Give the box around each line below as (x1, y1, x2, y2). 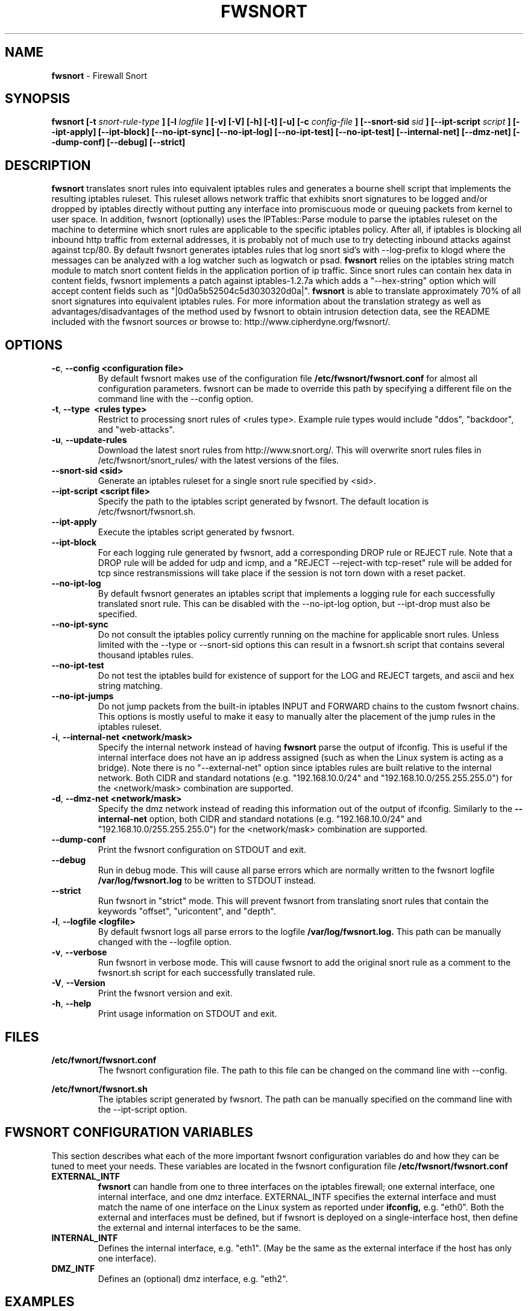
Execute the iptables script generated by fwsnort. (98, 527, 295, 538)
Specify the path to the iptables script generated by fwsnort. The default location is (98, 496, 429, 507)
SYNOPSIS (5, 91, 71, 107)
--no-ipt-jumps (51, 691, 114, 702)
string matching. (98, 681, 163, 691)
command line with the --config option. (98, 394, 254, 404)
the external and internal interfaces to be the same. (98, 1222, 301, 1233)
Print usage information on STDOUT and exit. (98, 1008, 277, 1019)
